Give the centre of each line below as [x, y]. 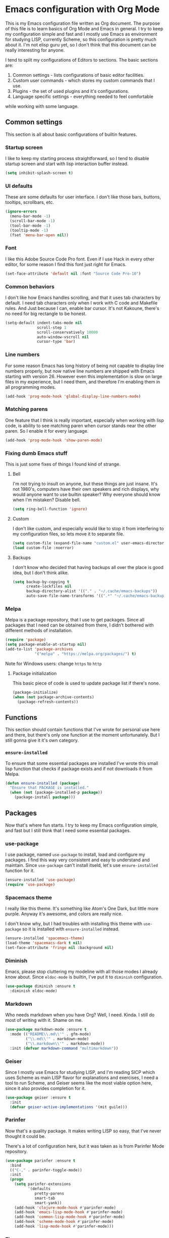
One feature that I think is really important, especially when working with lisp [84, 420]
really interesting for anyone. [35, 50]
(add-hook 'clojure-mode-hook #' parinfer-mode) [65, 1208]
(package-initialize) [35, 692]
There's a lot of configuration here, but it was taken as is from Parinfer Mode [85, 1146]
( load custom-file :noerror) [43, 548]
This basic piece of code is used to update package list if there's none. [86, 683]
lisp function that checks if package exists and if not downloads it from [79, 768]
